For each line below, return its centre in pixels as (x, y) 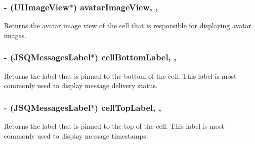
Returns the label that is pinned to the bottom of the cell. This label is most (120, 75)
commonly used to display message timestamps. (76, 135)
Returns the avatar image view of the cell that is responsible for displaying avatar (128, 25)
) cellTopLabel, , (128, 107)
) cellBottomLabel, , (136, 57)
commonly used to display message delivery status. (81, 85)
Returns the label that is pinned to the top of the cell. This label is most (114, 126)
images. (15, 35)
